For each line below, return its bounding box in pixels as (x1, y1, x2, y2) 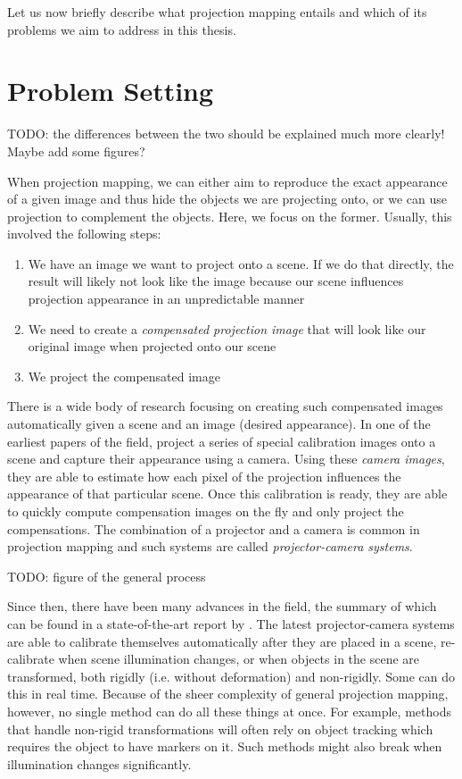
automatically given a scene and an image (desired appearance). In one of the (7, 415, 431, 433)
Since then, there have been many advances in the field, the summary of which (7, 597, 437, 616)
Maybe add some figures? (7, 141, 145, 160)
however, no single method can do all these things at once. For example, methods (7, 701, 451, 720)
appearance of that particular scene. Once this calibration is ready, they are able (7, 484, 448, 503)
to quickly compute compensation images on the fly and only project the (7, 502, 404, 520)
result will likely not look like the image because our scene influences (28, 272, 404, 290)
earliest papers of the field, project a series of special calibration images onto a (7, 431, 436, 450)
